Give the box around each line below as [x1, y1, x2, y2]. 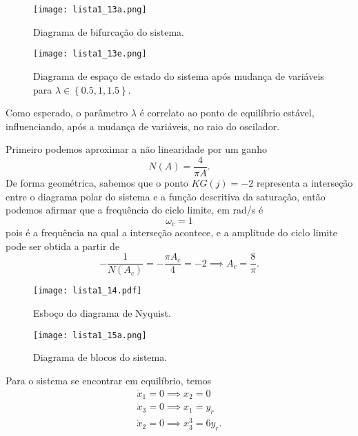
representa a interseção [256, 175, 353, 189]
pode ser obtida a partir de [6, 238, 120, 253]
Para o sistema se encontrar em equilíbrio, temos [6, 373, 212, 387]
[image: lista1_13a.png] [33, 5, 147, 14]
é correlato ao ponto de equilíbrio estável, [139, 105, 315, 120]
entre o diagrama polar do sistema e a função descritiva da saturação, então [6, 189, 326, 203]
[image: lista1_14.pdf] [33, 286, 142, 296]
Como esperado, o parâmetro [6, 105, 128, 120]
